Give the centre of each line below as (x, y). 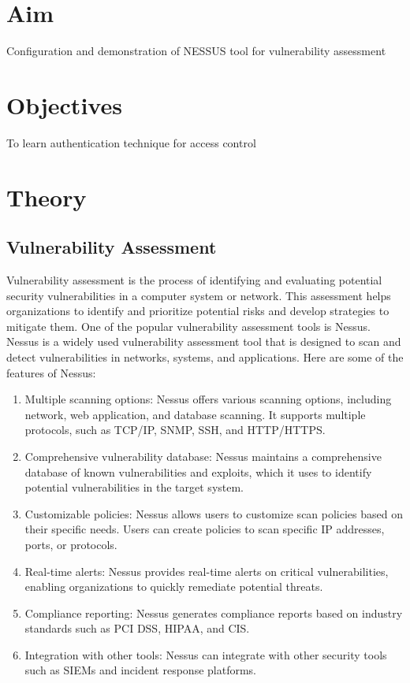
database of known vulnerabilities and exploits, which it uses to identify (198, 471)
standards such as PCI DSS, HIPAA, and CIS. (137, 628)
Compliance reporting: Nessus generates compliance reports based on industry (214, 612)
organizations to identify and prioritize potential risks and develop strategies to (198, 311)
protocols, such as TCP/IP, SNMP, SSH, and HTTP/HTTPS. (175, 430)
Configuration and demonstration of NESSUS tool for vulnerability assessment (196, 51)
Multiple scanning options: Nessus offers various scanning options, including (208, 399)
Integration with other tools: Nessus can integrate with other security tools (206, 654)
